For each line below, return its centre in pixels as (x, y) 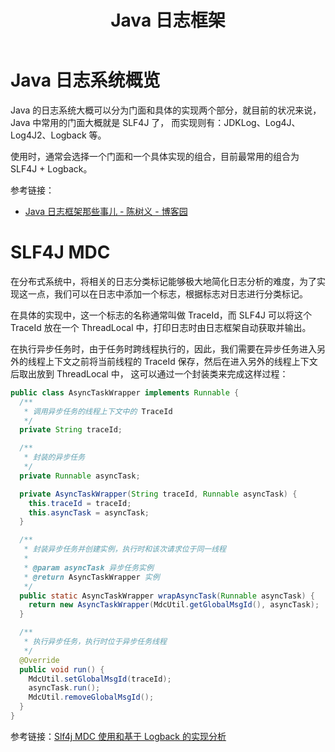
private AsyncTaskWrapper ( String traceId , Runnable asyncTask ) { (158, 494)
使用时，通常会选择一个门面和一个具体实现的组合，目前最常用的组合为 (155, 156)
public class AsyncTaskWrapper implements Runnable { (125, 392)
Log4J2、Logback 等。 (58, 135)
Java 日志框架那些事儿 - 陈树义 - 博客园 (106, 211)
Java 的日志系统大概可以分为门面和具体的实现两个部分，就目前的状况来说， (166, 110)
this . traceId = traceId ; (80, 503)
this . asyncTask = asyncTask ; (89, 512)
